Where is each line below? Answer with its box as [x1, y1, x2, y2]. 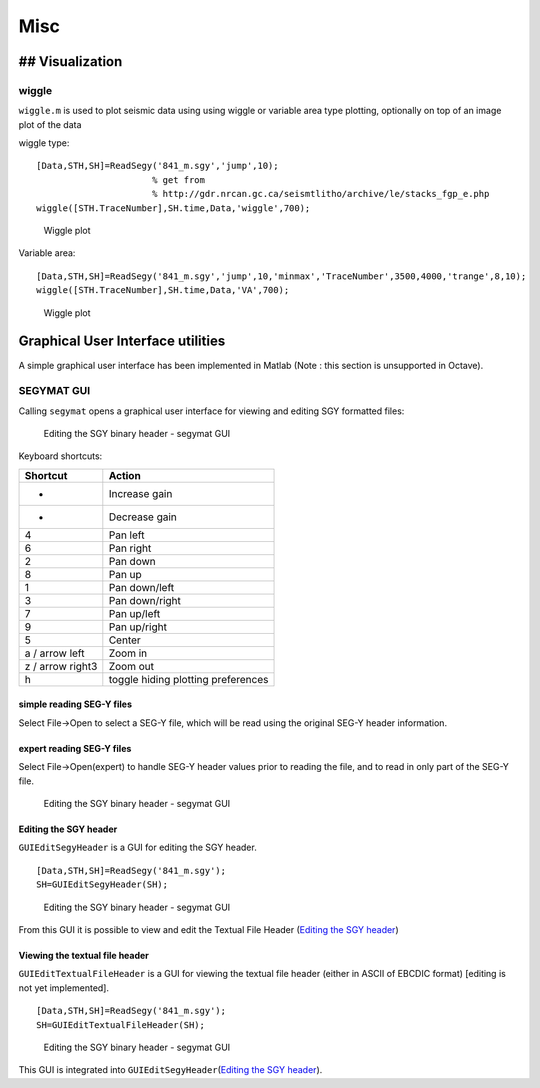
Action [108, 468, 142, 482]
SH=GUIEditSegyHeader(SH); [36, 879, 169, 890]
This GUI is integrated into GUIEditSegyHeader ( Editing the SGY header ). [18, 1064, 323, 1076]
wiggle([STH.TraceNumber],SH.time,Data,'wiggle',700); [36, 202, 311, 214]
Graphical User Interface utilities [18, 333, 226, 350]
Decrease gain [108, 510, 177, 524]
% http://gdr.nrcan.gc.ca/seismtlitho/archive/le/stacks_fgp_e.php [151, 188, 490, 200]
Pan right [108, 541, 152, 555]
